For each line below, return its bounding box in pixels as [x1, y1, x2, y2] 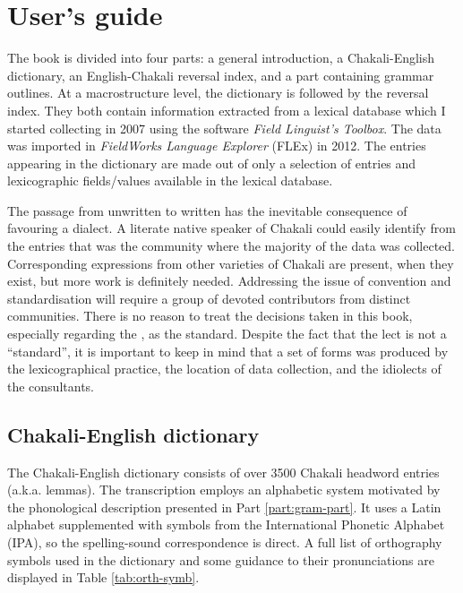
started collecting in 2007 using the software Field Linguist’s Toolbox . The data [7, 118, 442, 137]
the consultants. [7, 376, 94, 395]
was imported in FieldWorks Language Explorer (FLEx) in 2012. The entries [7, 136, 426, 155]
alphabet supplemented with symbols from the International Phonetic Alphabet [7, 515, 445, 534]
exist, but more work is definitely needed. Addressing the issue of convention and [7, 271, 451, 290]
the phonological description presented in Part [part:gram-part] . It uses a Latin [7, 497, 442, 516]
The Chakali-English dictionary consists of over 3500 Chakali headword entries [7, 462, 440, 481]
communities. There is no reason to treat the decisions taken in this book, [7, 306, 413, 325]
